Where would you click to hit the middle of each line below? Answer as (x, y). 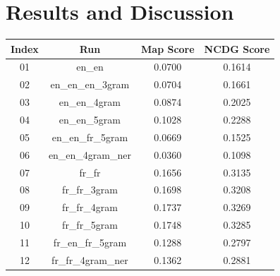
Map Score (168, 48)
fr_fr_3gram (90, 190)
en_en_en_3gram (90, 84)
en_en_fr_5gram (90, 137)
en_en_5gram (90, 119)
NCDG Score (237, 48)
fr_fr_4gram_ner (90, 259)
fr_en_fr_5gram (90, 242)
